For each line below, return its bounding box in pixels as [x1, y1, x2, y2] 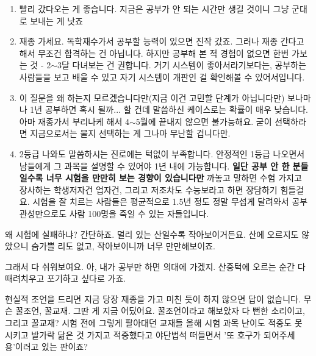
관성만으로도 [19, 207, 67, 219]
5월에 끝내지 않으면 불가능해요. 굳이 [135, 115, 272, 127]
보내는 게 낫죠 [30, 14, 83, 27]
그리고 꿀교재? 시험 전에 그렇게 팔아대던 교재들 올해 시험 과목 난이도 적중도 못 [5, 316, 303, 329]
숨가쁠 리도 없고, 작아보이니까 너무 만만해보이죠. [31, 240, 215, 252]
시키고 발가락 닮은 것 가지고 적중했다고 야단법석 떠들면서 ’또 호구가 [5, 328, 261, 341]
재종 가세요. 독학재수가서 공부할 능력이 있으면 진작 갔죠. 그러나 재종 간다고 [19, 35, 304, 48]
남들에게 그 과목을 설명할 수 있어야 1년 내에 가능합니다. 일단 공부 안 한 [19, 159, 290, 172]
